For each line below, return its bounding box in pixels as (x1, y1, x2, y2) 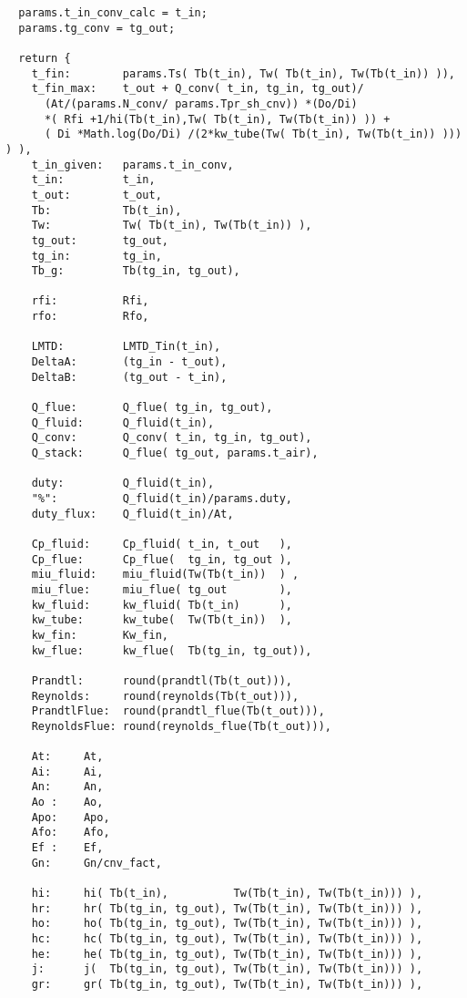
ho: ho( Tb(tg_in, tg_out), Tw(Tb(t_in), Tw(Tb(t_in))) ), (31, 917, 423, 931)
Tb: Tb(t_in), (31, 203, 182, 217)
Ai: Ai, (31, 765, 104, 778)
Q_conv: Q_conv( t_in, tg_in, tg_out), (31, 431, 312, 445)
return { (18, 51, 71, 65)
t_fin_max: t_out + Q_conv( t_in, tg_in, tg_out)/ (31, 82, 364, 96)
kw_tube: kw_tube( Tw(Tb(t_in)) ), (31, 613, 292, 627)
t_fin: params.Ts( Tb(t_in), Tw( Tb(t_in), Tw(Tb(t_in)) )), (31, 67, 455, 80)
